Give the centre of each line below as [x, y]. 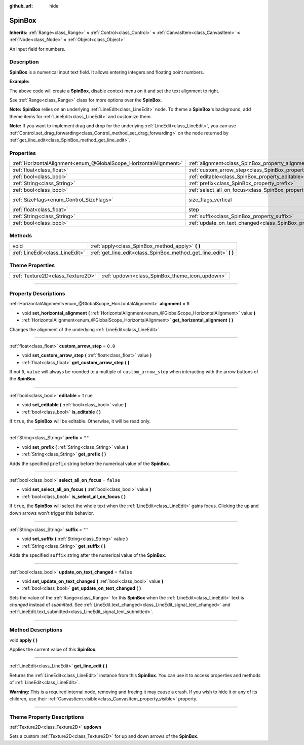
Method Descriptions [36, 630]
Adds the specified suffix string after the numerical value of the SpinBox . [88, 555]
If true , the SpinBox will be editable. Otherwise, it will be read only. [80, 421]
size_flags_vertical [210, 200]
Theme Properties [32, 265]
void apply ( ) [24, 640]
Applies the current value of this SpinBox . [53, 649]
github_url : [21, 6]
